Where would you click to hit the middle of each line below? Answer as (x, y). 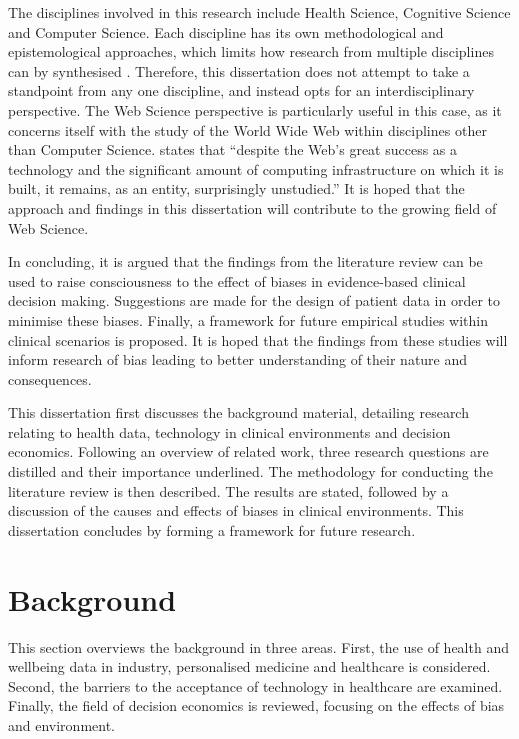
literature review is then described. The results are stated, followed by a (228, 490)
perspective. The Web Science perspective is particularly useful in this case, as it (255, 109)
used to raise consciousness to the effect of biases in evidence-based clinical (237, 280)
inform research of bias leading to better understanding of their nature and (238, 359)
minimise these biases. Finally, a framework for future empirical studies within (248, 319)
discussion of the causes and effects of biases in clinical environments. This (236, 510)
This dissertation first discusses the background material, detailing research (238, 412)
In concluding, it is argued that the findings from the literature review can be (245, 261)
